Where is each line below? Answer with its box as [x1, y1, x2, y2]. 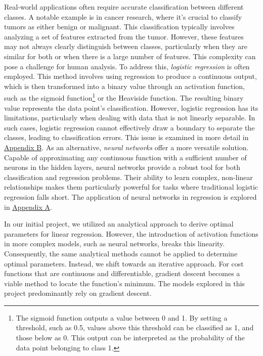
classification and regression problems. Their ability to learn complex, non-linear [4, 171, 253, 182]
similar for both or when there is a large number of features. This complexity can [4, 51, 256, 61]
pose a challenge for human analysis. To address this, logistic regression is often [4, 61, 250, 71]
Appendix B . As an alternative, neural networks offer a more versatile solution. [4, 142, 249, 152]
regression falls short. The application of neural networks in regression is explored [4, 191, 257, 202]
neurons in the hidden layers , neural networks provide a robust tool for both [4, 162, 240, 172]
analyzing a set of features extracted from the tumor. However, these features [4, 31, 244, 41]
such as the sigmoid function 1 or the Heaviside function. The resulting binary [4, 91, 244, 103]
